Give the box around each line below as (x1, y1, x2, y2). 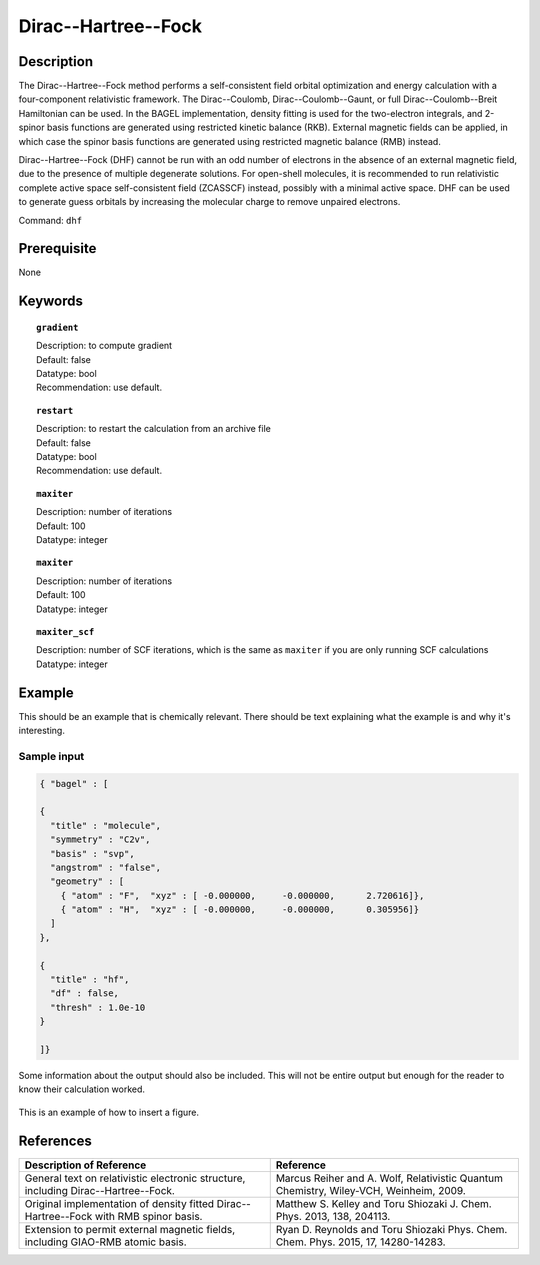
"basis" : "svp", (50, 848, 135, 859)
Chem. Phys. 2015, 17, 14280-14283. (275, 1235, 446, 1249)
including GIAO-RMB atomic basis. (24, 1235, 187, 1249)
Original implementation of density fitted (24, 1196, 215, 1210)
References (18, 1132, 92, 1149)
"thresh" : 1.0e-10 (50, 1001, 146, 1013)
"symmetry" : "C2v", (50, 834, 151, 845)
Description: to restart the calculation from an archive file (36, 423, 272, 435)
